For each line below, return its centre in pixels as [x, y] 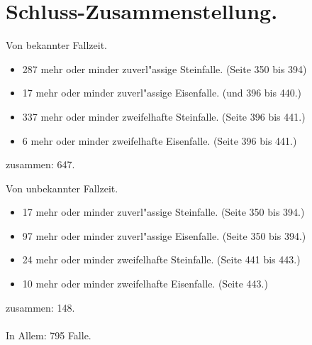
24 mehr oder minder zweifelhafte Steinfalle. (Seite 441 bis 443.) [161, 259]
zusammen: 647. [40, 164]
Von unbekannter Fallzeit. [62, 188]
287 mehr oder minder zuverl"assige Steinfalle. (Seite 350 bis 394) [165, 69]
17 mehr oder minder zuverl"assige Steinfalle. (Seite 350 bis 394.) [163, 212]
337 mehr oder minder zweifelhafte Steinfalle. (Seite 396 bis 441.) [164, 116]
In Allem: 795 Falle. [49, 335]
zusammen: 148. [40, 307]
